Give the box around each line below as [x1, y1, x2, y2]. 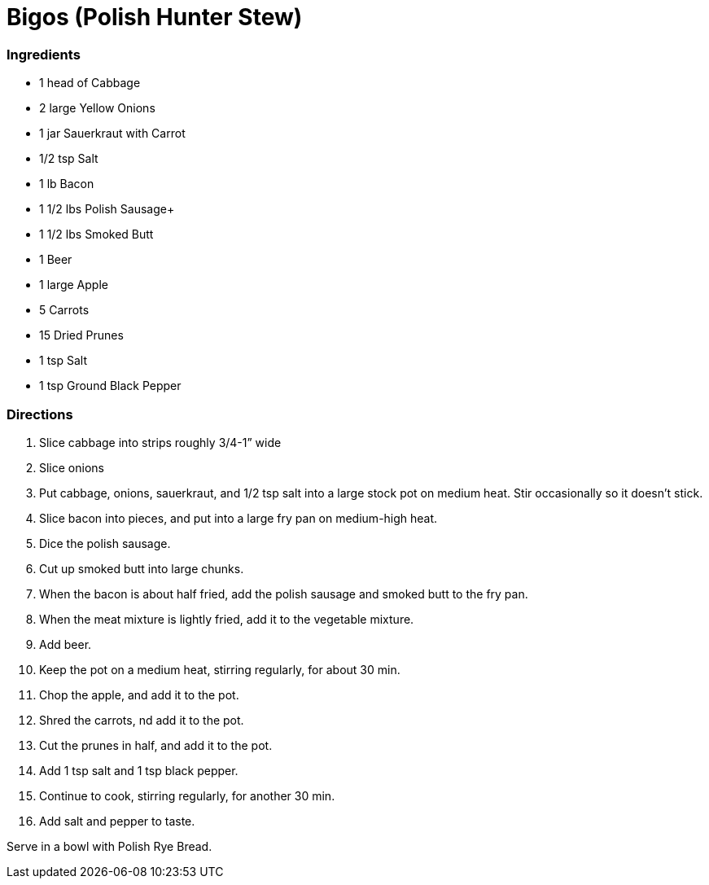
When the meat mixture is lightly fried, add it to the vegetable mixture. [39, 611, 414, 626]
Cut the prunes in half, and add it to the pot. [39, 738, 273, 752]
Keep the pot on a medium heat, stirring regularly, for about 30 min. [39, 662, 400, 677]
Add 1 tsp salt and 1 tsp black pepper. [39, 763, 239, 778]
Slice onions [39, 460, 104, 475]
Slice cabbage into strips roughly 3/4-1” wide [39, 435, 282, 449]
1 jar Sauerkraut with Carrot [39, 126, 186, 141]
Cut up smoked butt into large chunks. [39, 561, 244, 576]
